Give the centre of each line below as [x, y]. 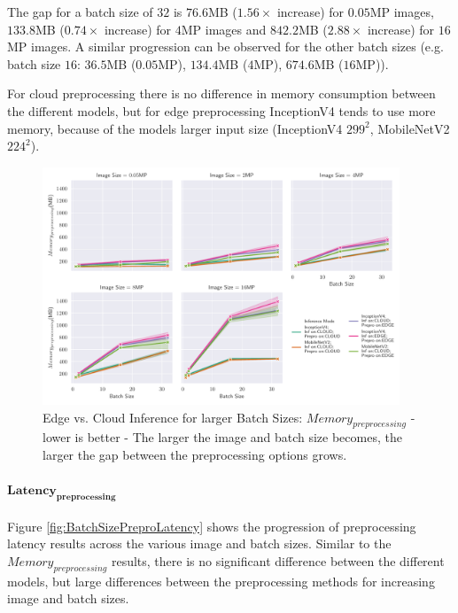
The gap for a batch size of [80, 12]
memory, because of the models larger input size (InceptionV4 [175, 128]
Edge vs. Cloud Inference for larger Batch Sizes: [173, 417]
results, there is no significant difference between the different [278, 560]
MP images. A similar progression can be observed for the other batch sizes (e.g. [225, 47]
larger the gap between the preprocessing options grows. [195, 454]
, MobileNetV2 [410, 128]
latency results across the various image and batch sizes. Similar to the [199, 543]
